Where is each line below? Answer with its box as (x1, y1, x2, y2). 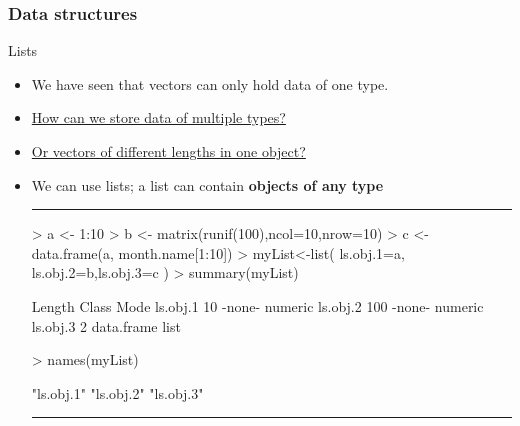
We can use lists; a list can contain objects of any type (31, 174, 384, 195)
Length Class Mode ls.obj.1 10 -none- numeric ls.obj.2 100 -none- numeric (31, 295, 484, 316)
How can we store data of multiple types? (31, 107, 286, 128)
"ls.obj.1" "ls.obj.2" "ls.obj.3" (31, 382, 204, 403)
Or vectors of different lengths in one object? (31, 141, 306, 161)
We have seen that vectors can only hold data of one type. (31, 73, 389, 94)
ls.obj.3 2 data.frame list (31, 315, 181, 336)
